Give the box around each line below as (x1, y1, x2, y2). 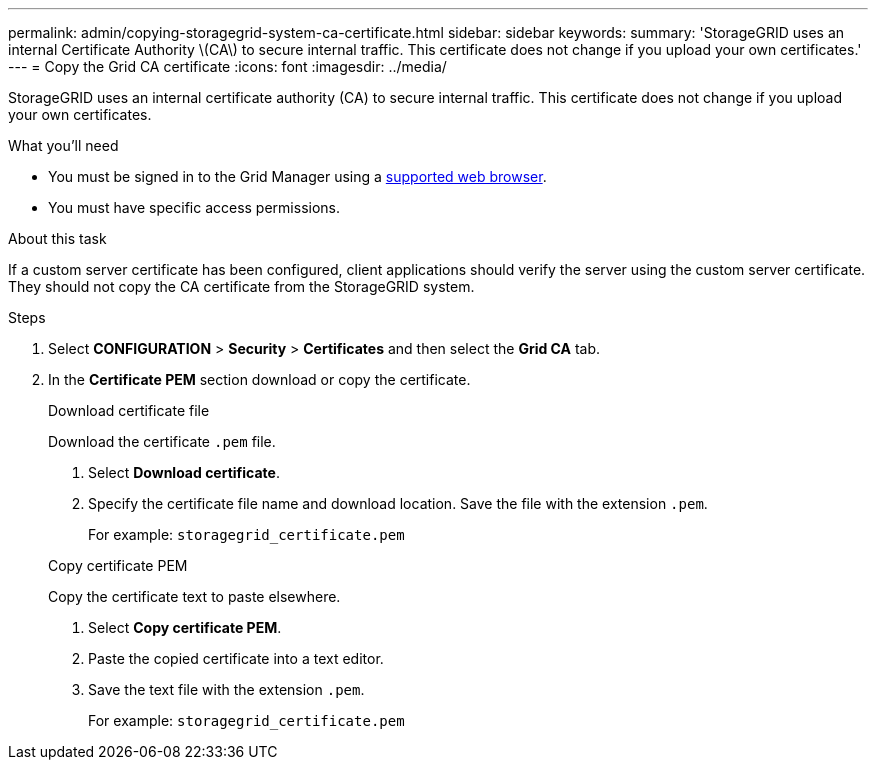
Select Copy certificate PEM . (88, 619, 282, 636)
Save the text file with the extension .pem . (88, 681, 365, 698)
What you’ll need (8, 137, 119, 154)
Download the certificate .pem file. (48, 433, 276, 450)
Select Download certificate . (88, 464, 280, 481)
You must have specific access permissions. (48, 199, 341, 216)
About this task (8, 230, 107, 247)
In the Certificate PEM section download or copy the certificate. (48, 371, 471, 388)
